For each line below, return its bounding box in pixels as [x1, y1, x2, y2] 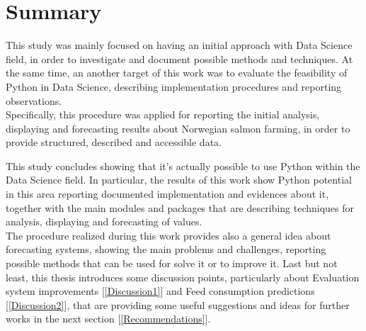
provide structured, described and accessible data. [6, 135, 222, 150]
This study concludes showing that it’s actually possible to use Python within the [6, 158, 360, 173]
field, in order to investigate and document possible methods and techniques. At [6, 51, 353, 66]
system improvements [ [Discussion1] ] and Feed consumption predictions [6, 284, 315, 298]
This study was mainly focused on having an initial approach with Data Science [6, 38, 353, 52]
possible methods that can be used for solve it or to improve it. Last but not [6, 256, 338, 271]
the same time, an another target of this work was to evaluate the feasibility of [6, 65, 348, 80]
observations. [6, 93, 62, 108]
